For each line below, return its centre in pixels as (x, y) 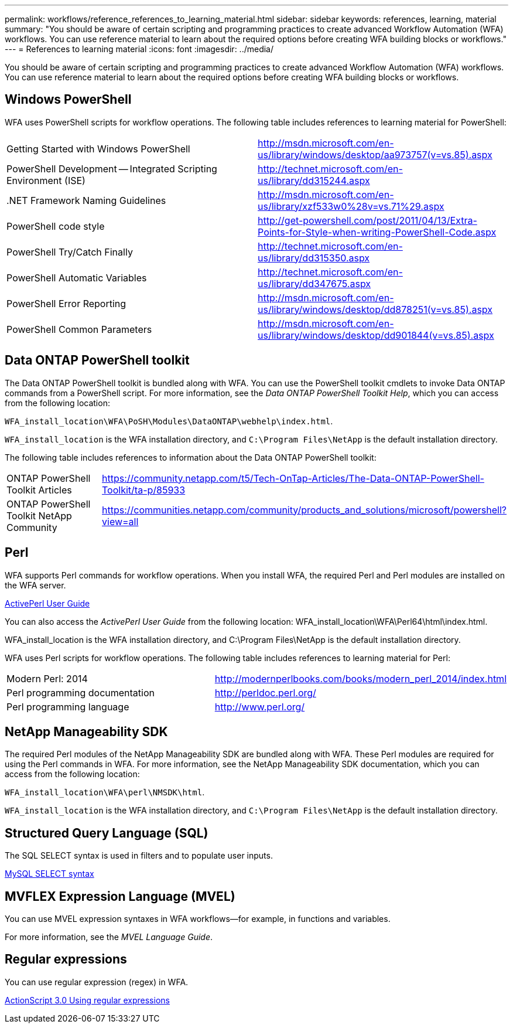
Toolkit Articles (39, 490)
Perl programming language (68, 707)
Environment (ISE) (46, 180)
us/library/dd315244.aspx (314, 180)
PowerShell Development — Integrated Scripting (112, 169)
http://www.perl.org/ (260, 707)
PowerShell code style (56, 226)
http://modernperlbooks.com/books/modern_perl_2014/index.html (360, 678)
